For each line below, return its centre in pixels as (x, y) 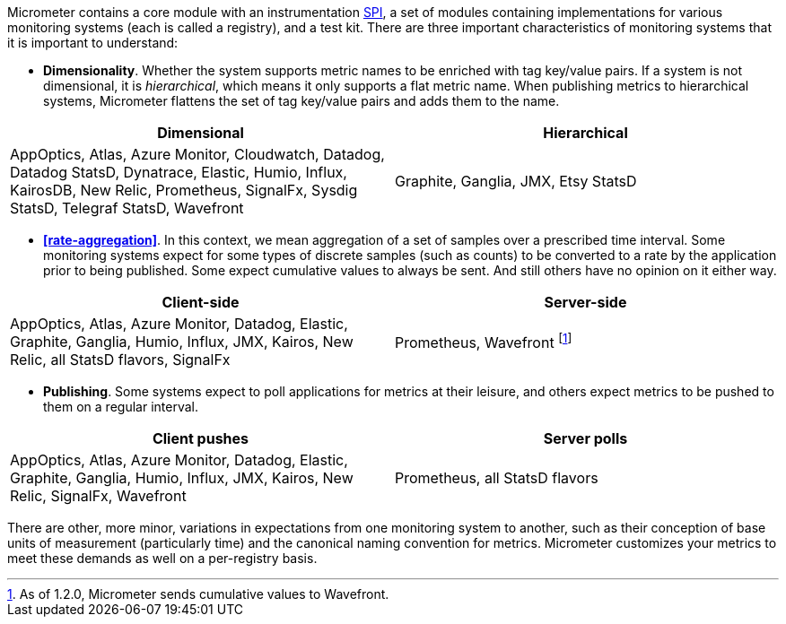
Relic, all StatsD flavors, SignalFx (120, 360)
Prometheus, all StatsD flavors (497, 478)
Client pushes (201, 438)
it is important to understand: (93, 43)
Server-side (585, 302)
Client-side (201, 302)
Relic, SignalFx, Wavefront (98, 496)
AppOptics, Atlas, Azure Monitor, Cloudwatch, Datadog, (197, 154)
